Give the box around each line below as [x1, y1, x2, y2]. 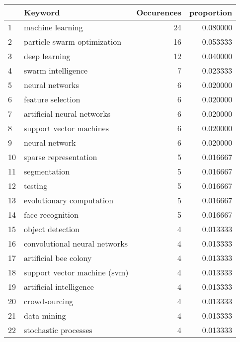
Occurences [136, 6, 182, 18]
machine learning [24, 21, 83, 33]
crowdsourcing [24, 295, 74, 307]
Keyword [24, 6, 60, 18]
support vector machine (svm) [24, 266, 129, 278]
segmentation [24, 166, 70, 177]
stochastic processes [24, 324, 92, 336]
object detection [24, 223, 80, 235]
